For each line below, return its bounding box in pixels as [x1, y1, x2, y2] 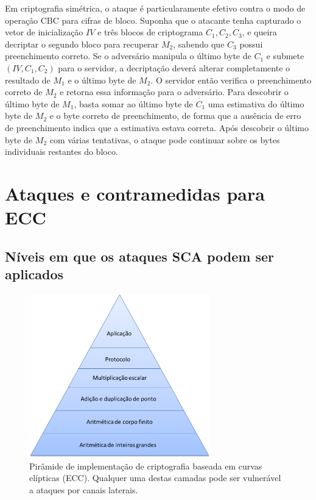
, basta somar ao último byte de [74, 97, 193, 110]
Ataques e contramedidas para [5, 180, 265, 205]
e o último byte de [68, 73, 136, 86]
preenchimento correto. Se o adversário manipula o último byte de [5, 49, 251, 62]
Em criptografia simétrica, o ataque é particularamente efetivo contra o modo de [5, 2, 306, 14]
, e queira [242, 26, 277, 38]
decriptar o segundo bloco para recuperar [5, 37, 159, 50]
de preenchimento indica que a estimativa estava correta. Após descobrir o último [5, 121, 309, 134]
